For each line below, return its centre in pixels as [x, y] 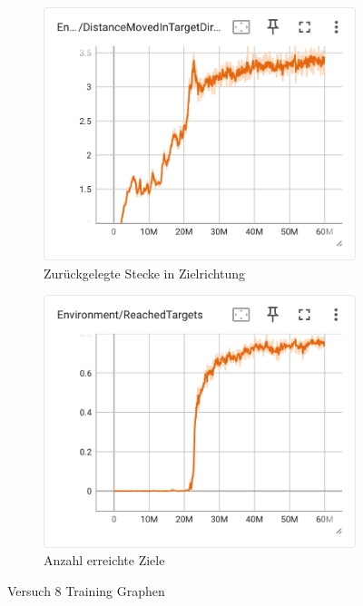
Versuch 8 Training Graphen [86, 591]
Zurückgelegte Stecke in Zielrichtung [145, 273]
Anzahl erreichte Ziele [104, 560]
